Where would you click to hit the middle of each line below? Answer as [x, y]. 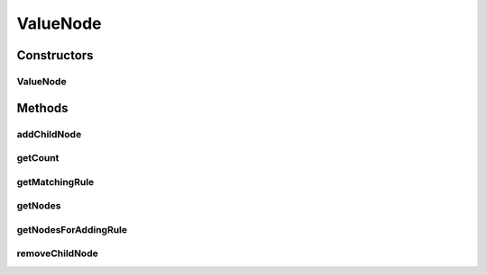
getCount [38, 158]
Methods [42, 108]
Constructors [55, 55]
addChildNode [49, 134]
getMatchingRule [55, 182]
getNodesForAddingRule [72, 229]
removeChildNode [57, 253]
